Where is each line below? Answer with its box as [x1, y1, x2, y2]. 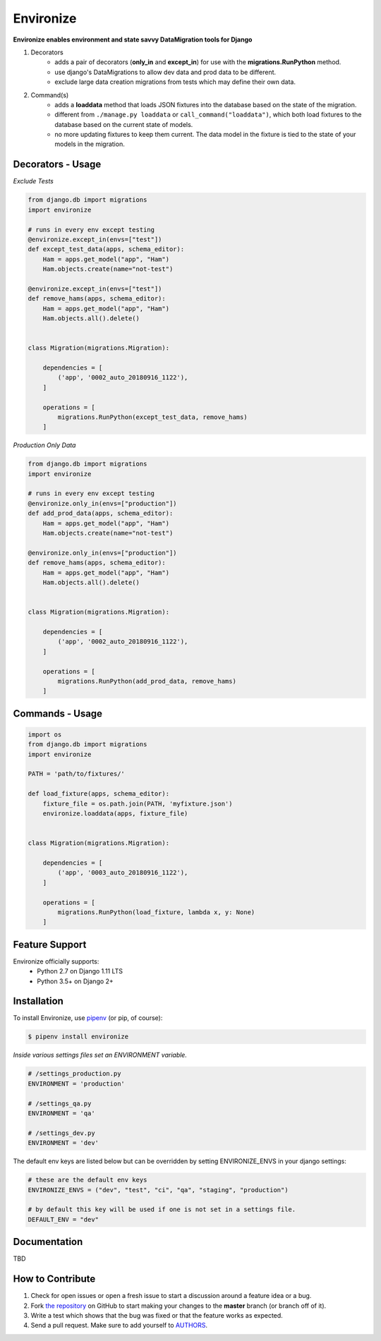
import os [28, 730, 62, 739]
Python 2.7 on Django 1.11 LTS [37, 967, 123, 976]
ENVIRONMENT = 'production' [28, 1079, 125, 1088]
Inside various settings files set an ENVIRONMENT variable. [13, 1051, 187, 1060]
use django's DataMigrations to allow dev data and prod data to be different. [54, 68, 277, 76]
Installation [13, 995, 64, 1007]
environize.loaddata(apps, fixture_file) [42, 810, 188, 818]
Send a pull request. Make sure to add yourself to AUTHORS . [30, 1321, 208, 1330]
